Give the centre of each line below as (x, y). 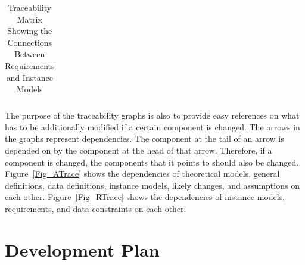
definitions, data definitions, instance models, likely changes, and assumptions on (152, 185)
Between (30, 54)
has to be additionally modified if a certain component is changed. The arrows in (152, 127)
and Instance (29, 77)
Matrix (29, 19)
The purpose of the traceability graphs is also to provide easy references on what (152, 115)
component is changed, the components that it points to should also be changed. (152, 162)
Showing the (30, 31)
